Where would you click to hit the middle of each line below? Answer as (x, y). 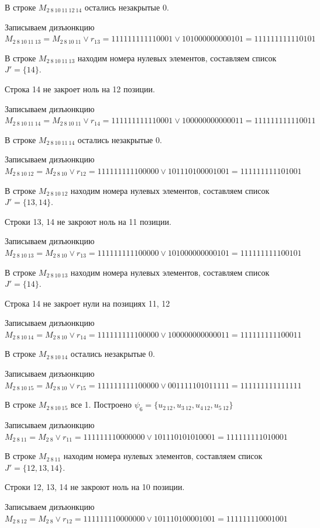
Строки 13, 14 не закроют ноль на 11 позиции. (88, 221)
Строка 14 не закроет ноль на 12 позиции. (80, 88)
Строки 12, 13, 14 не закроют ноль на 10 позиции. (95, 487)
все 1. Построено (101, 404)
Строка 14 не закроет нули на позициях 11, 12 (87, 303)
